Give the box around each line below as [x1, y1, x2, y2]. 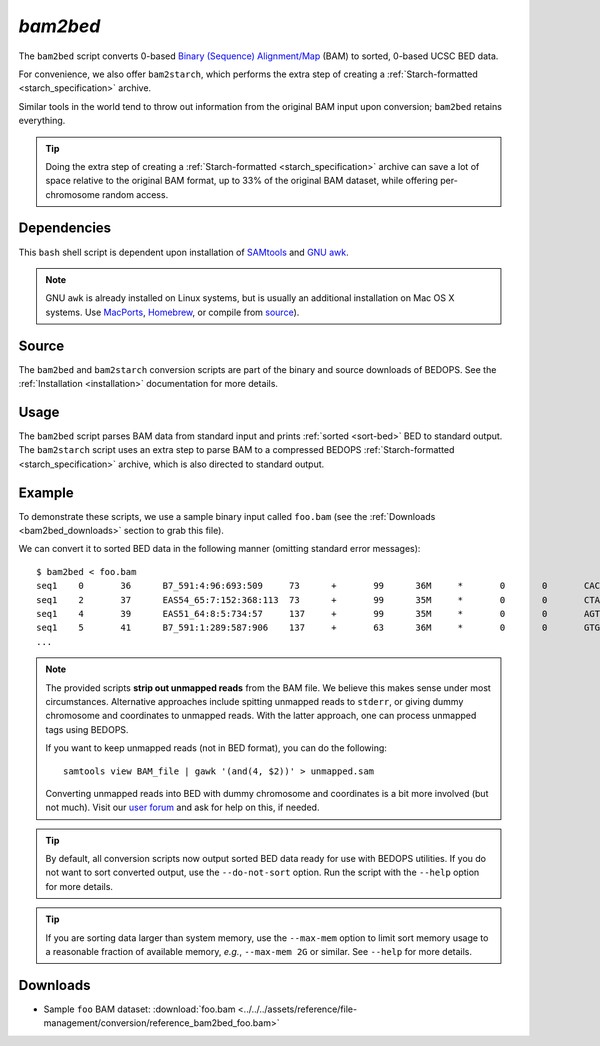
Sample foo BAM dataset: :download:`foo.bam [43, 1003, 236, 1015]
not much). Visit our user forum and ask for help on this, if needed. [45, 801, 320, 814]
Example [18, 484, 74, 501]
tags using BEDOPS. [45, 723, 129, 735]
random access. [101, 188, 169, 200]
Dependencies [18, 220, 112, 237]
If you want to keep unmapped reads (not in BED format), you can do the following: [45, 742, 387, 754]
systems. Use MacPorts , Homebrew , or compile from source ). [45, 306, 300, 318]
